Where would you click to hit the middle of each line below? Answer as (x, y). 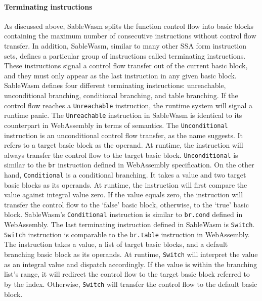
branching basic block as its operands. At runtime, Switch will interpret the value (131, 254)
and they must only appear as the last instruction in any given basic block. (120, 75)
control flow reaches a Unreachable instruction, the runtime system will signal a (128, 105)
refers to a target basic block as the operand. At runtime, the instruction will (124, 145)
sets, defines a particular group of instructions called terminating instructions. (125, 55)
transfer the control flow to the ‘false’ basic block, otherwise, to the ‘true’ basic (126, 204)
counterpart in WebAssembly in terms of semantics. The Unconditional (116, 125)
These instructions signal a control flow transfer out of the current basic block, (126, 66)
